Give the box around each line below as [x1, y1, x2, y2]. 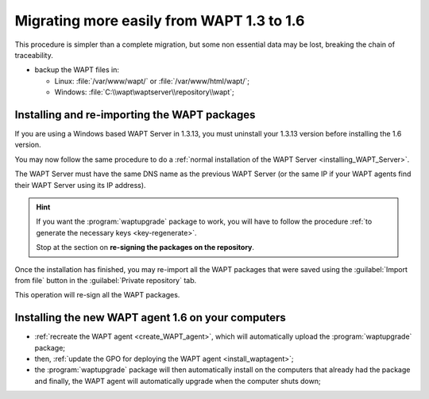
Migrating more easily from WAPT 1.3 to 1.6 [14, 12, 305, 29]
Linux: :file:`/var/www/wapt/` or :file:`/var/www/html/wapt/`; [54, 76, 250, 86]
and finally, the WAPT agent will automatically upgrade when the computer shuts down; [34, 376, 321, 386]
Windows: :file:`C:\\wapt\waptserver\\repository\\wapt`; [54, 87, 234, 97]
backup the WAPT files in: [34, 65, 119, 75]
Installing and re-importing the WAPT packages [14, 108, 256, 121]
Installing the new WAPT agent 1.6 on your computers [14, 311, 286, 324]
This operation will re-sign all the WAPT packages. [14, 290, 180, 300]
